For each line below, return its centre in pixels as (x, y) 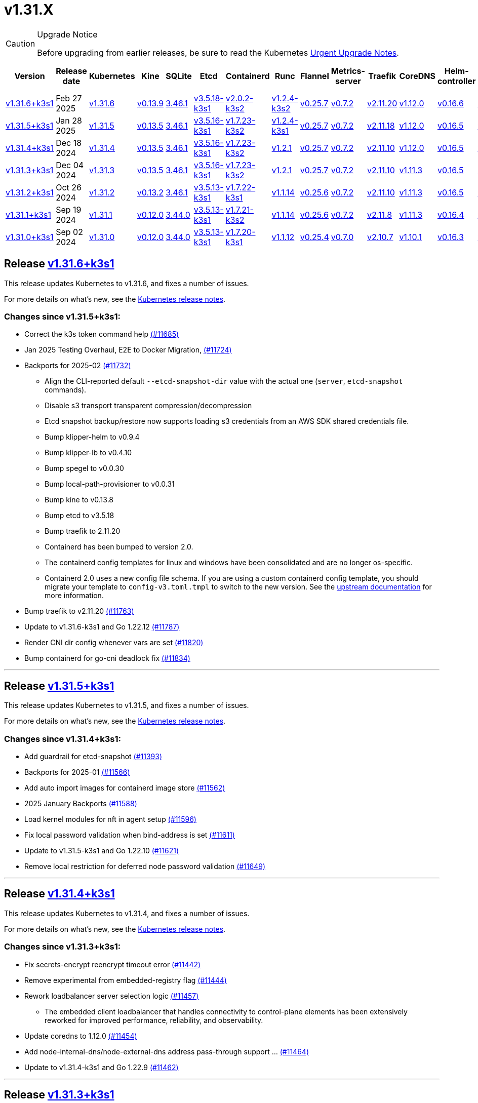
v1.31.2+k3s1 (30, 192)
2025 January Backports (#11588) (81, 803)
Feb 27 (69, 98)
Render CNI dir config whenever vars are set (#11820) (114, 643)
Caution (21, 43)
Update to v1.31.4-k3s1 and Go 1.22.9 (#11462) (102, 1067)
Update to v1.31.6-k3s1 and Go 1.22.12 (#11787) (102, 627)
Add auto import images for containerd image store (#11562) (125, 787)
